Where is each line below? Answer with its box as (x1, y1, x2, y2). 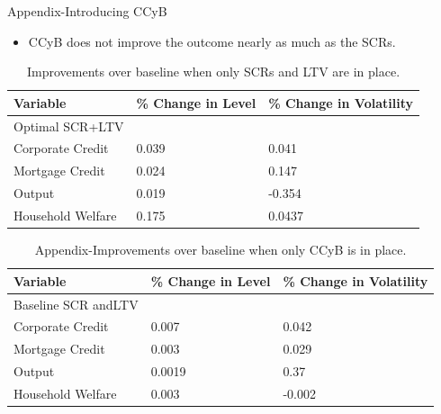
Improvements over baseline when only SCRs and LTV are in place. (26, 62, 400, 81)
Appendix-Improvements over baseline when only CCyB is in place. (34, 240, 407, 259)
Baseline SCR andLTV (13, 294, 139, 313)
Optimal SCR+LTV (13, 116, 124, 135)
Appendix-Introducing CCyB (7, 2, 167, 20)
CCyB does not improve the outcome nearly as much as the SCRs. (28, 31, 396, 50)
